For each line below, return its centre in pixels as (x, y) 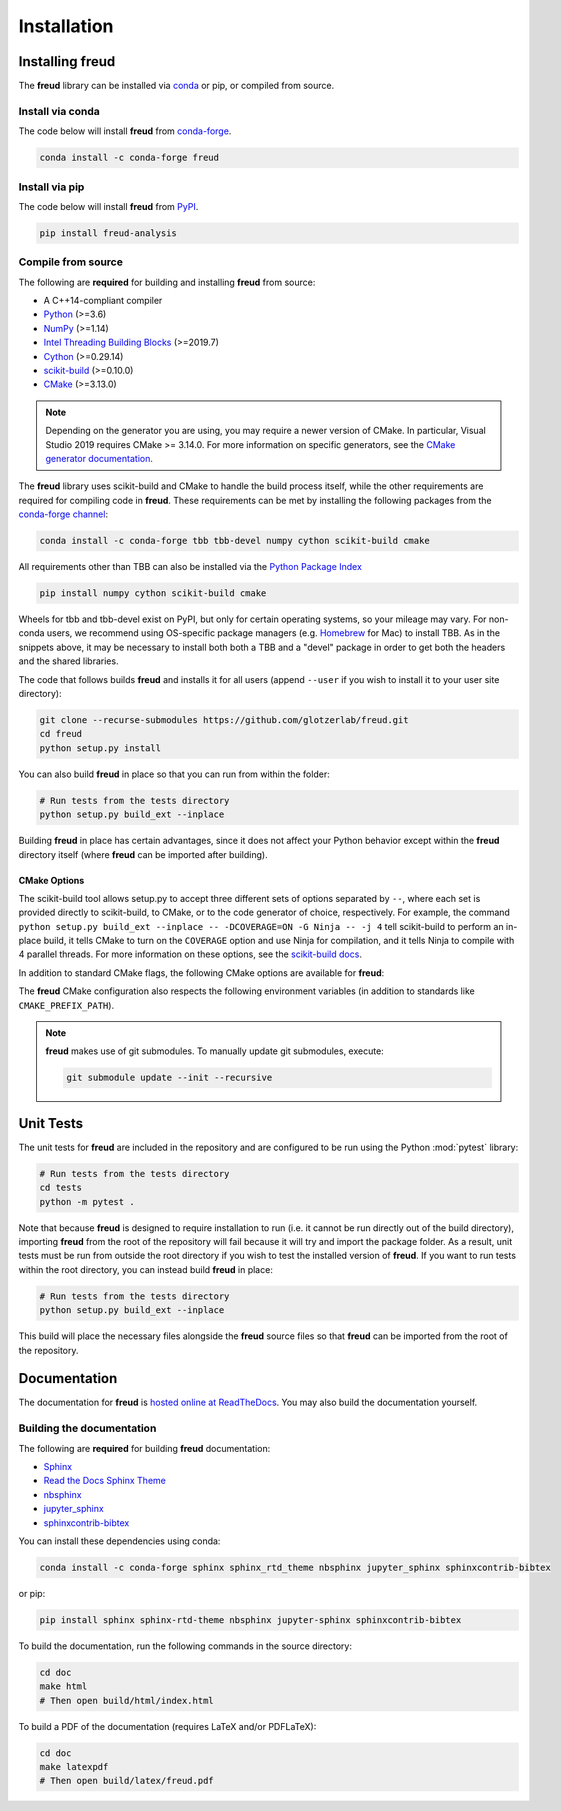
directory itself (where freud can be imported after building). (143, 854)
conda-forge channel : (63, 514)
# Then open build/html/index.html (126, 1700)
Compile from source (71, 262)
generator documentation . (99, 458)
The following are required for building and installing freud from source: (167, 282)
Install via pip (51, 187)
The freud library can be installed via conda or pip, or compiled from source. (176, 86)
